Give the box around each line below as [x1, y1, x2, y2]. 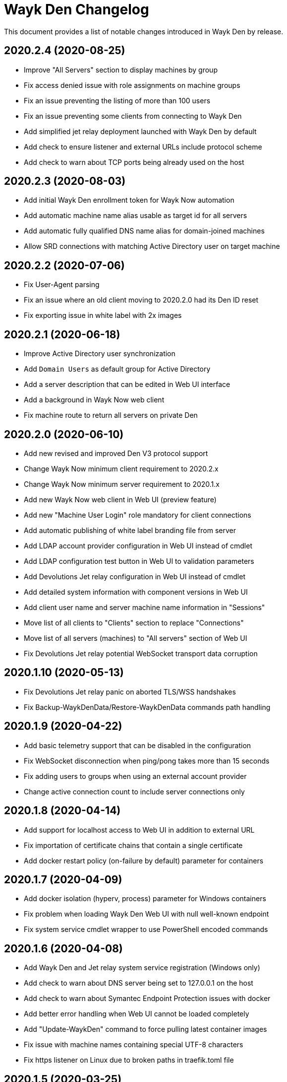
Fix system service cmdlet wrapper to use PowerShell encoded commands [24, 925, 268, 934]
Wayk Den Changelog [4, 1, 149, 18]
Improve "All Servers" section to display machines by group [24, 65, 218, 74]
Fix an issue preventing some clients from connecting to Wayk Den [24, 111, 242, 120]
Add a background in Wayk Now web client [24, 395, 165, 404]
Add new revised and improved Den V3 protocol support [24, 449, 208, 458]
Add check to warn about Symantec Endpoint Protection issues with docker [24, 994, 271, 1003]
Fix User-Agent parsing [24, 280, 100, 289]
